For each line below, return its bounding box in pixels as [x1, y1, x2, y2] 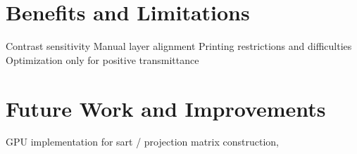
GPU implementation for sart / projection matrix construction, [6, 134, 280, 149]
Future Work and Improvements [6, 94, 326, 122]
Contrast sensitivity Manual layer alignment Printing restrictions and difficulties [6, 39, 352, 53]
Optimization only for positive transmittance [6, 52, 199, 67]
